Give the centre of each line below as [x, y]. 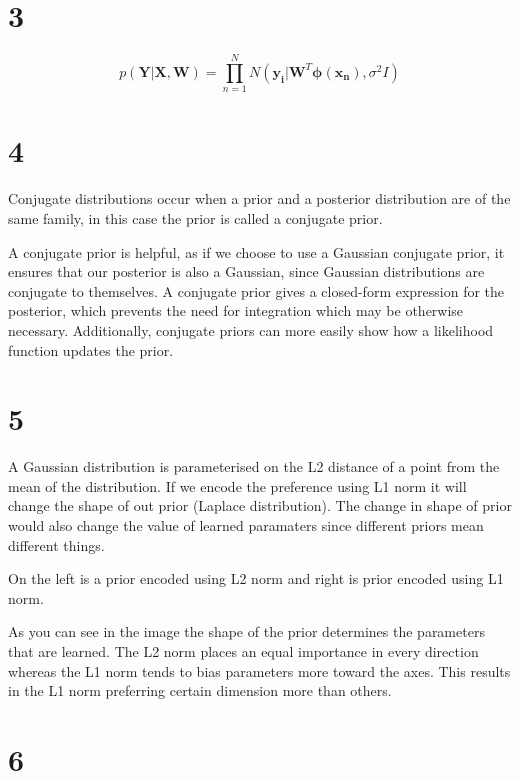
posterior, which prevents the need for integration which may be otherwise [236, 310]
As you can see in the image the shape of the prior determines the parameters [246, 631]
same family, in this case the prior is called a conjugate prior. [195, 217]
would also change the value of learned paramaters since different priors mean [246, 525]
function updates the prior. [91, 349]
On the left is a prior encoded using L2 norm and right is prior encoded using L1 [256, 578]
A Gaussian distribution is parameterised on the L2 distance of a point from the [254, 466]
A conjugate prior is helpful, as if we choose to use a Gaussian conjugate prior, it [256, 251]
